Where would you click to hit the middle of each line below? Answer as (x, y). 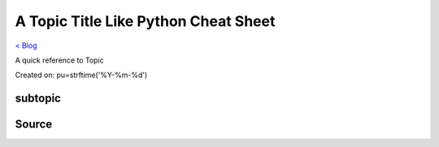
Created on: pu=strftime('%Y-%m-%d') (81, 75)
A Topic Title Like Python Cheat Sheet (145, 21)
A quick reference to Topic (60, 60)
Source (34, 125)
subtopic (38, 99)
